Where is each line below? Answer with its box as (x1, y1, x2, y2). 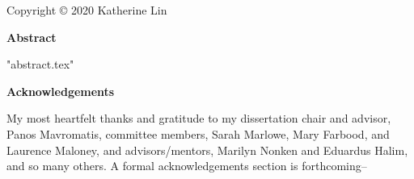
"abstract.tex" (6, 56, 74, 73)
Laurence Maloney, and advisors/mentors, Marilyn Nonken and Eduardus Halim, (6, 141, 408, 158)
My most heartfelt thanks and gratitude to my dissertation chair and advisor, (6, 110, 391, 127)
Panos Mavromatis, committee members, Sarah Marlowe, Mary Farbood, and (6, 125, 390, 142)
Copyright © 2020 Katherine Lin (6, 2, 167, 18)
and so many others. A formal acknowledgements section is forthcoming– (6, 157, 367, 174)
